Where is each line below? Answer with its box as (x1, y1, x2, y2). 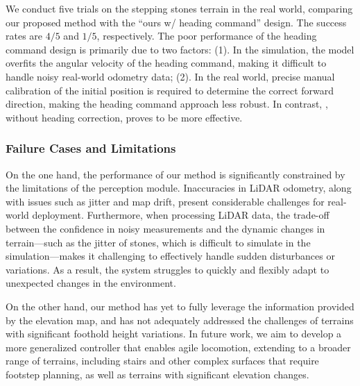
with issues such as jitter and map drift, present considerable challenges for (6, 194, 325, 208)
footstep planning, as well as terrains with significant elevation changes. (6, 367, 309, 381)
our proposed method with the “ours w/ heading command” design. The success (6, 15, 347, 29)
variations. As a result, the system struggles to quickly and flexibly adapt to (6, 262, 329, 276)
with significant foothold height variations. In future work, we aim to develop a (6, 326, 342, 341)
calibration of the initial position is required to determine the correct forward (6, 83, 334, 97)
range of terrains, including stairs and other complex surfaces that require (6, 353, 319, 368)
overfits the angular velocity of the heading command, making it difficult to (6, 56, 327, 70)
